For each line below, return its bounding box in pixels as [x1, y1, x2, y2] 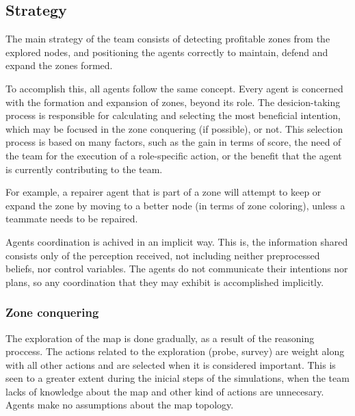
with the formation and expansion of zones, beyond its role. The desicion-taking [5, 94, 341, 109]
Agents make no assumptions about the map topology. [5, 398, 234, 412]
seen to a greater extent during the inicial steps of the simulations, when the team [5, 371, 350, 385]
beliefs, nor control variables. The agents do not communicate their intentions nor [5, 261, 348, 276]
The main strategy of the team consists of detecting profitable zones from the [5, 31, 330, 46]
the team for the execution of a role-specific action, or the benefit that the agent [5, 148, 342, 162]
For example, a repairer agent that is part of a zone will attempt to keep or [5, 185, 321, 199]
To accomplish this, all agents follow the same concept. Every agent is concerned [5, 81, 343, 95]
